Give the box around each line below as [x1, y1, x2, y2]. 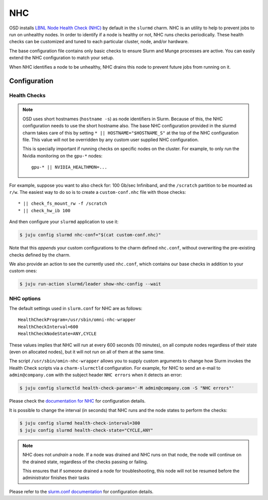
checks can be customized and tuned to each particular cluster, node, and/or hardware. [9, 39, 189, 45]
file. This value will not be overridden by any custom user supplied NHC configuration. [22, 137, 199, 143]
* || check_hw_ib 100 [18, 208, 70, 213]
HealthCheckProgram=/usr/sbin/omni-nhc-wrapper [18, 317, 136, 323]
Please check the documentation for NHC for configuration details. [9, 398, 146, 404]
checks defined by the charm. [9, 251, 70, 258]
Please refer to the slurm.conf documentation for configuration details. [9, 489, 154, 495]
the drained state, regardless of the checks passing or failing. [22, 459, 148, 465]
